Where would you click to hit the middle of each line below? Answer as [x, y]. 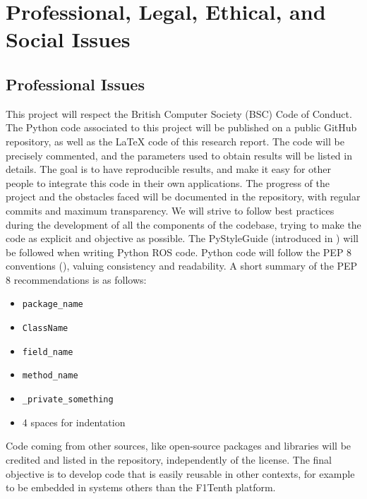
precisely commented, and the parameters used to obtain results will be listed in [179, 155]
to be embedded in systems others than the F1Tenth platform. [141, 487]
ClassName [45, 329]
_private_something [68, 400]
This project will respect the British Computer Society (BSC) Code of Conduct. [179, 113]
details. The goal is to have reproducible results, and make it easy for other [169, 169]
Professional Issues [75, 84]
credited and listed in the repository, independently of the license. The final [169, 459]
